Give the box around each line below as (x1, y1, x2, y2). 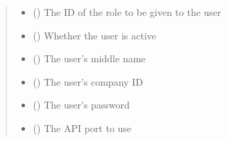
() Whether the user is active (33, 28, 156, 42)
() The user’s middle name (33, 51, 146, 66)
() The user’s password (33, 97, 130, 112)
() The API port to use (33, 120, 132, 135)
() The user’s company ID (33, 74, 143, 88)
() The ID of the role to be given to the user (33, 5, 221, 19)
